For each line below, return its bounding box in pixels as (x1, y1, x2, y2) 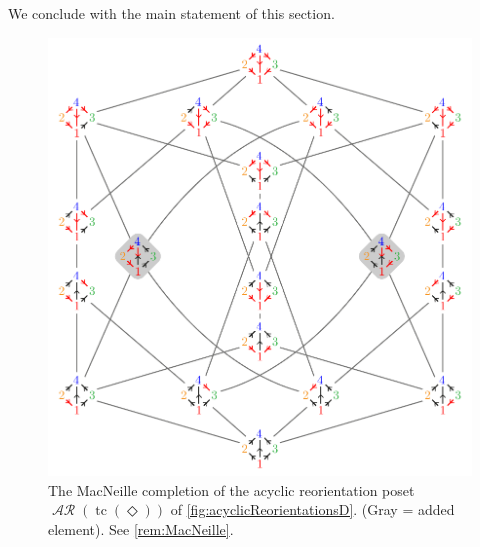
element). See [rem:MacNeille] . (48, 519, 234, 539)
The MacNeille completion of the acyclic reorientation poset (48, 479, 415, 500)
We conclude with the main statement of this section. (8, 3, 335, 23)
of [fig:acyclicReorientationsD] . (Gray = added (170, 499, 455, 520)
